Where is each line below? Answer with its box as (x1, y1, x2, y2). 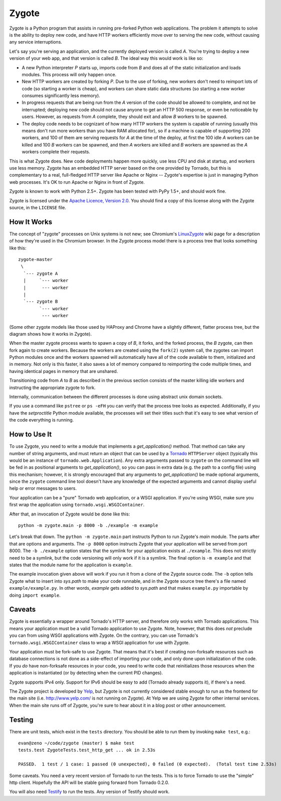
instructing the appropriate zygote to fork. (9, 384, 96, 390)
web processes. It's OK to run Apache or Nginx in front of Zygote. (9, 179, 145, 185)
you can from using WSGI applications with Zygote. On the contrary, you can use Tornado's (9, 632, 198, 638)
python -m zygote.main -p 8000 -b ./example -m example (18, 522, 158, 528)
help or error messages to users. (9, 485, 77, 491)
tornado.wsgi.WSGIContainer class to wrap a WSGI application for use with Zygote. (9, 639, 190, 645)
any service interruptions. (9, 39, 63, 45)
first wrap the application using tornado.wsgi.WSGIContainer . (9, 502, 145, 508)
